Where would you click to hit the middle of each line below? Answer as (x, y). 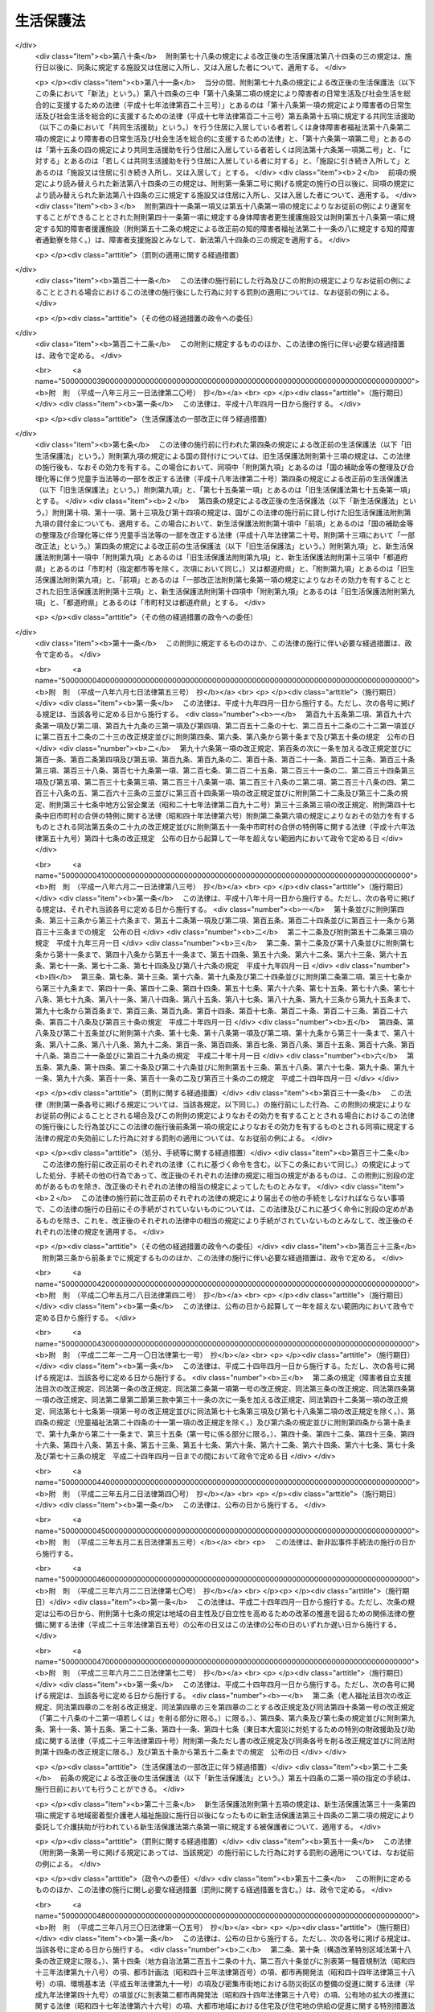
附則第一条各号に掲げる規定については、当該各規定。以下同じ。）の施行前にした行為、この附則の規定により (227, 1104)
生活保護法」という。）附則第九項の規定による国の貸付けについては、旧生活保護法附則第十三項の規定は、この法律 (223, 456)
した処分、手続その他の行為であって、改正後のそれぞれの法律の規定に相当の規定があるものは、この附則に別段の (221, 1176)
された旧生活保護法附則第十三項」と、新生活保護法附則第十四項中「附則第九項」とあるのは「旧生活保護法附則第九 (225, 591)
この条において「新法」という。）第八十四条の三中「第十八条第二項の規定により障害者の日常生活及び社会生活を (219, 93)
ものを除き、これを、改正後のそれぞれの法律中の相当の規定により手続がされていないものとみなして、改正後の (224, 1220)
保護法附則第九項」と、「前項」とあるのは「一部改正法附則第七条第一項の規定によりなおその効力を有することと (226, 580)
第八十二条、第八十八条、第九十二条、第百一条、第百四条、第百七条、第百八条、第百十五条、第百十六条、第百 (232, 1044)
